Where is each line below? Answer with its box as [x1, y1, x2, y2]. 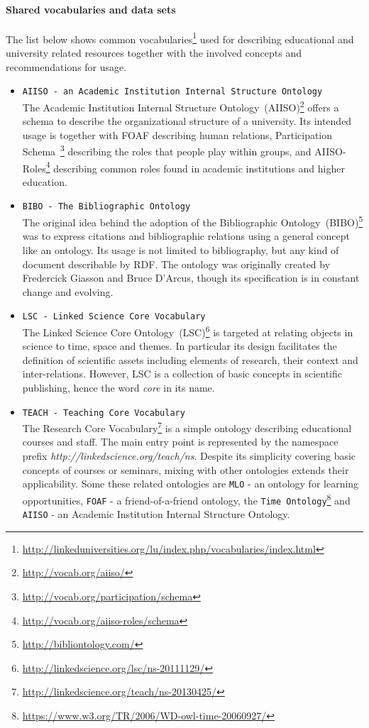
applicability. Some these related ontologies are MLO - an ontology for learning [22, 476, 359, 491]
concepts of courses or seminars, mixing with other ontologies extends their [22, 462, 349, 477]
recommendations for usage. [6, 59, 127, 74]
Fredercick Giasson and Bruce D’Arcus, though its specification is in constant [22, 270, 360, 285]
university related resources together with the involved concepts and [6, 45, 302, 60]
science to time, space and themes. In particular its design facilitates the [22, 338, 337, 353]
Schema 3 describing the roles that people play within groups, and [22, 142, 312, 158]
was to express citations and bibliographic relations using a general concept [22, 228, 350, 243]
